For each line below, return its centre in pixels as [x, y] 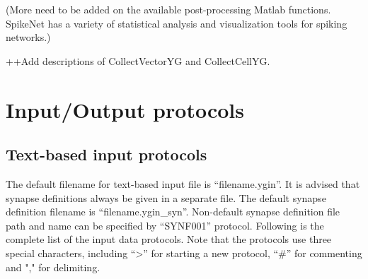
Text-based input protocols [107, 154]
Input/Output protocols [125, 109]
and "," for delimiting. [53, 267]
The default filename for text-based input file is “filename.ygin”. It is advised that [183, 183]
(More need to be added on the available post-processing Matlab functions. [168, 9]
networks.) [28, 37]
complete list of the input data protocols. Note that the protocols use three [169, 239]
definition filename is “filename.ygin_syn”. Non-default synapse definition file [173, 212]
